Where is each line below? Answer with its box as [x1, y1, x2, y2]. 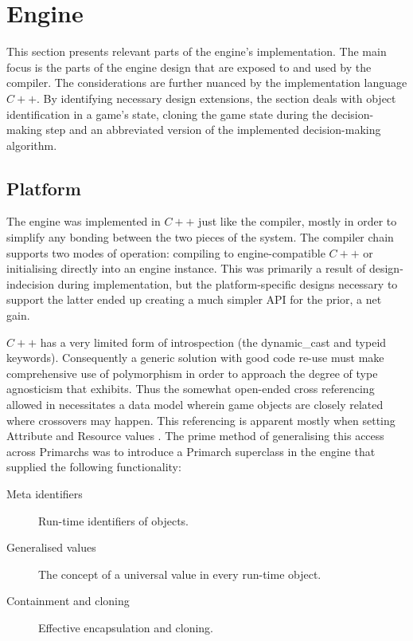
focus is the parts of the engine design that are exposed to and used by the [6, 58, 372, 75]
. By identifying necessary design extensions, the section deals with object [37, 89, 396, 106]
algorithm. [6, 136, 57, 153]
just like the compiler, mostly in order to [198, 213, 397, 230]
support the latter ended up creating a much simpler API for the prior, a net [6, 291, 382, 308]
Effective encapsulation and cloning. [38, 619, 214, 635]
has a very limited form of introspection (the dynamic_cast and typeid [40, 333, 387, 350]
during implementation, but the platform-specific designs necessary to [57, 275, 398, 292]
